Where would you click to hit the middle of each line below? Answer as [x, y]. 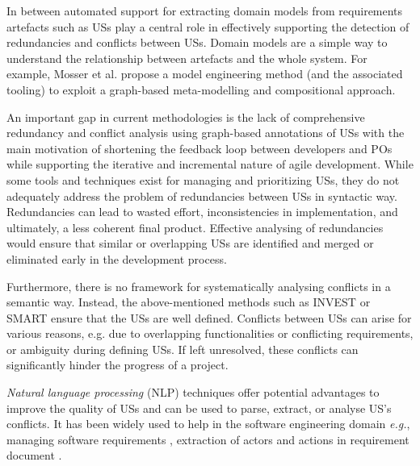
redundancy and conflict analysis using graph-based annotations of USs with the [206, 133]
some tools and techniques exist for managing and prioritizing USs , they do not [203, 179]
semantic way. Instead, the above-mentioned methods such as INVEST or [189, 302]
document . [34, 455]
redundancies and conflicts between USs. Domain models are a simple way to [197, 42]
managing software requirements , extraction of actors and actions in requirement [208, 439]
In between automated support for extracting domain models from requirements [205, 10]
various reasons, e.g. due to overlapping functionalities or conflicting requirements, [210, 333]
